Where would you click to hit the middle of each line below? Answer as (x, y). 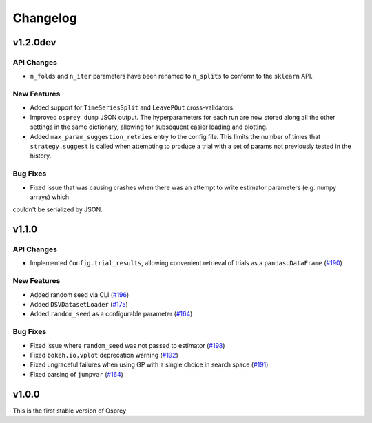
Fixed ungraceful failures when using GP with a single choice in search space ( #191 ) (149, 364)
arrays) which (49, 197)
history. (41, 156)
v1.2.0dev (34, 42)
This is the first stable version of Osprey (70, 411)
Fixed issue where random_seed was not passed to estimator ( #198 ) (127, 345)
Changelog (45, 18)
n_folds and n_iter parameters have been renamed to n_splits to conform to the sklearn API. (171, 76)
